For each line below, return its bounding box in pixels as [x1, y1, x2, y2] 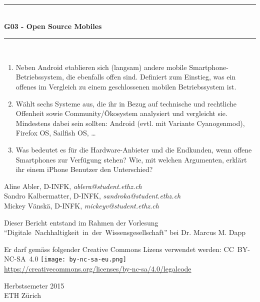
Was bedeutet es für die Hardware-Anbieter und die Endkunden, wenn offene [15, 144, 252, 154]
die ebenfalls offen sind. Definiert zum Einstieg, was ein [66, 71, 236, 82]
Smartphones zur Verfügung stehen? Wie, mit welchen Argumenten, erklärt [15, 154, 247, 164]
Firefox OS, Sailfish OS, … [15, 127, 96, 138]
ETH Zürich [4, 290, 41, 300]
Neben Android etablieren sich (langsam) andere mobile [15, 61, 187, 72]
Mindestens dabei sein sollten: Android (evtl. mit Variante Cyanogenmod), [15, 117, 245, 128]
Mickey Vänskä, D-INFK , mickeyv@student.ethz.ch [4, 200, 159, 210]
